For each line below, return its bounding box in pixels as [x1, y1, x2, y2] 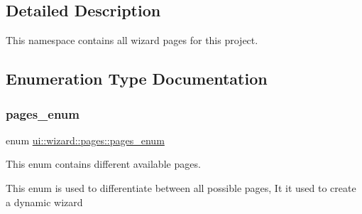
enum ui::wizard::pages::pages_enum [6, 132, 165, 147]
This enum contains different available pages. [6, 156, 201, 171]
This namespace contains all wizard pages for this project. [6, 33, 258, 48]
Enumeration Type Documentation [6, 68, 268, 90]
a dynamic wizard [6, 194, 83, 209]
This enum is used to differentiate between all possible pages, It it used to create [6, 180, 356, 195]
